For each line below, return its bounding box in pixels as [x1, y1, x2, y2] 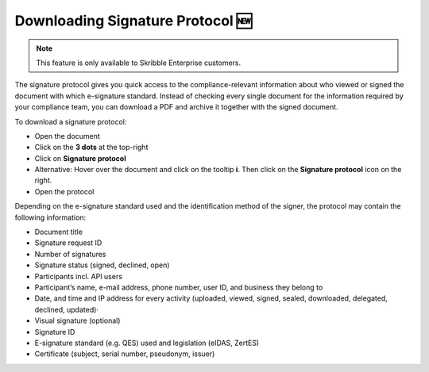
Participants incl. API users [34, 271, 123, 281]
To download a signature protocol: [14, 117, 127, 126]
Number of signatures [34, 249, 106, 259]
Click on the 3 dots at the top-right [34, 143, 149, 152]
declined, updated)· [34, 305, 99, 314]
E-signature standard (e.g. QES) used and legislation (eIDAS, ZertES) [34, 338, 260, 347]
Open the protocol [34, 186, 95, 196]
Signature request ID [34, 238, 102, 247]
